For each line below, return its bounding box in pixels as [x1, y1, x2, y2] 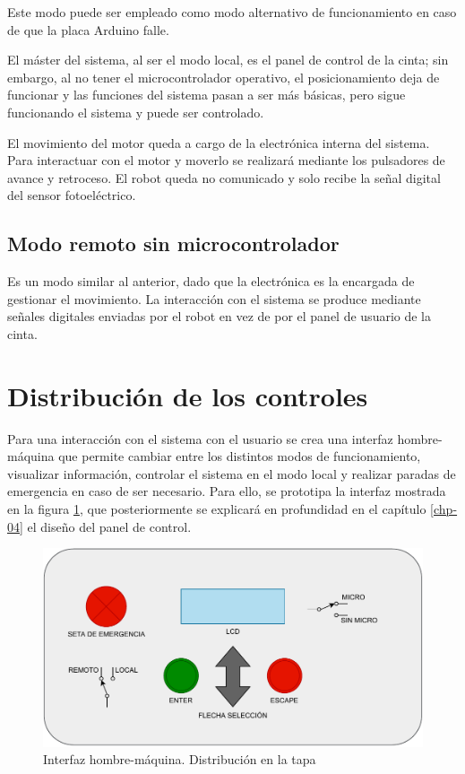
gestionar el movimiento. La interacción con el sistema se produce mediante [7, 289, 421, 308]
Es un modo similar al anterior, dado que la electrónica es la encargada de [7, 272, 415, 291]
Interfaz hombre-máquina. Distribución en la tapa [43, 750, 316, 769]
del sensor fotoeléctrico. [7, 186, 136, 204]
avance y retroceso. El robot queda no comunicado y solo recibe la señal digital [7, 168, 441, 187]
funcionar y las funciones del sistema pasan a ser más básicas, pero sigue [7, 85, 406, 104]
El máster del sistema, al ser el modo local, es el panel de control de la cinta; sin [7, 50, 449, 69]
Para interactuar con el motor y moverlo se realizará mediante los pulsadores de [7, 151, 445, 170]
